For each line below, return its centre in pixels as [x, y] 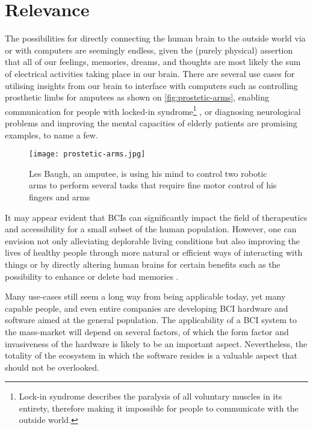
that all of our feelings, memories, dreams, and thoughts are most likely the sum [153, 62]
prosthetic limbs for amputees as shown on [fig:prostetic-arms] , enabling [137, 97]
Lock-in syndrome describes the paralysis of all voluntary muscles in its [150, 396]
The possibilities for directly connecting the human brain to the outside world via [155, 38]
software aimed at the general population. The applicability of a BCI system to [151, 320]
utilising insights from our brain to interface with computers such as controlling [151, 85]
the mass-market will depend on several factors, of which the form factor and [147, 331]
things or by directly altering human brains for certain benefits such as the [143, 264]
